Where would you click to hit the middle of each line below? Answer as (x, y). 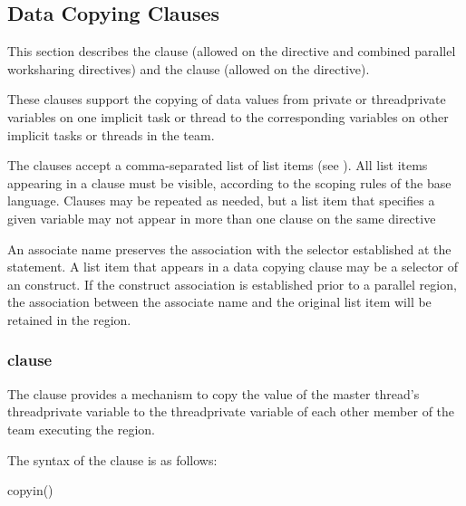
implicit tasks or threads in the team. (111, 134)
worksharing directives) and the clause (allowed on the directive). (189, 68)
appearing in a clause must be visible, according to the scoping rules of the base (229, 182)
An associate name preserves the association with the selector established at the (229, 248)
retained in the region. (69, 319)
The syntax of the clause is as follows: (112, 459)
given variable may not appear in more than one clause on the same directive (222, 218)
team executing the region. (81, 429)
